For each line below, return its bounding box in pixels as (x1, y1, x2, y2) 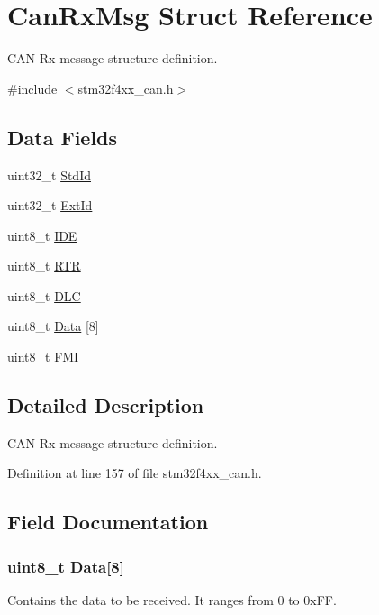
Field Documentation (7, 508, 209, 536)
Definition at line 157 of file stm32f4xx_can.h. (7, 464, 262, 482)
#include (7, 78, 58, 97)
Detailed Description (7, 391, 204, 419)
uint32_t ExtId (7, 196, 93, 215)
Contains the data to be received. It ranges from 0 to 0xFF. (7, 591, 337, 610)
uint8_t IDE (7, 225, 77, 244)
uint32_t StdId (7, 165, 91, 184)
